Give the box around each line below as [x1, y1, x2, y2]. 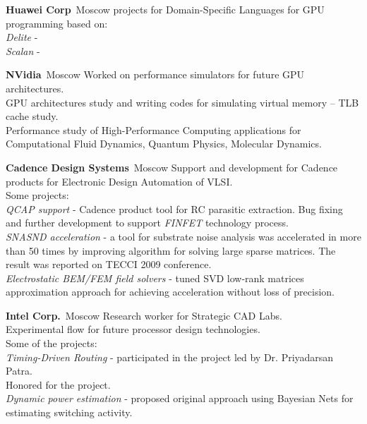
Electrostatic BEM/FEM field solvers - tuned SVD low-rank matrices [6, 270, 304, 285]
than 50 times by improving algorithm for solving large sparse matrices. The [6, 243, 336, 258]
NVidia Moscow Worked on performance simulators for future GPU [6, 67, 305, 82]
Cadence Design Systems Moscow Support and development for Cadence [6, 159, 338, 174]
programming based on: [6, 16, 108, 30]
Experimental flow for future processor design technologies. [6, 322, 260, 337]
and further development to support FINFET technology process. [6, 215, 289, 230]
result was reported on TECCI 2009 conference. [6, 257, 212, 272]
